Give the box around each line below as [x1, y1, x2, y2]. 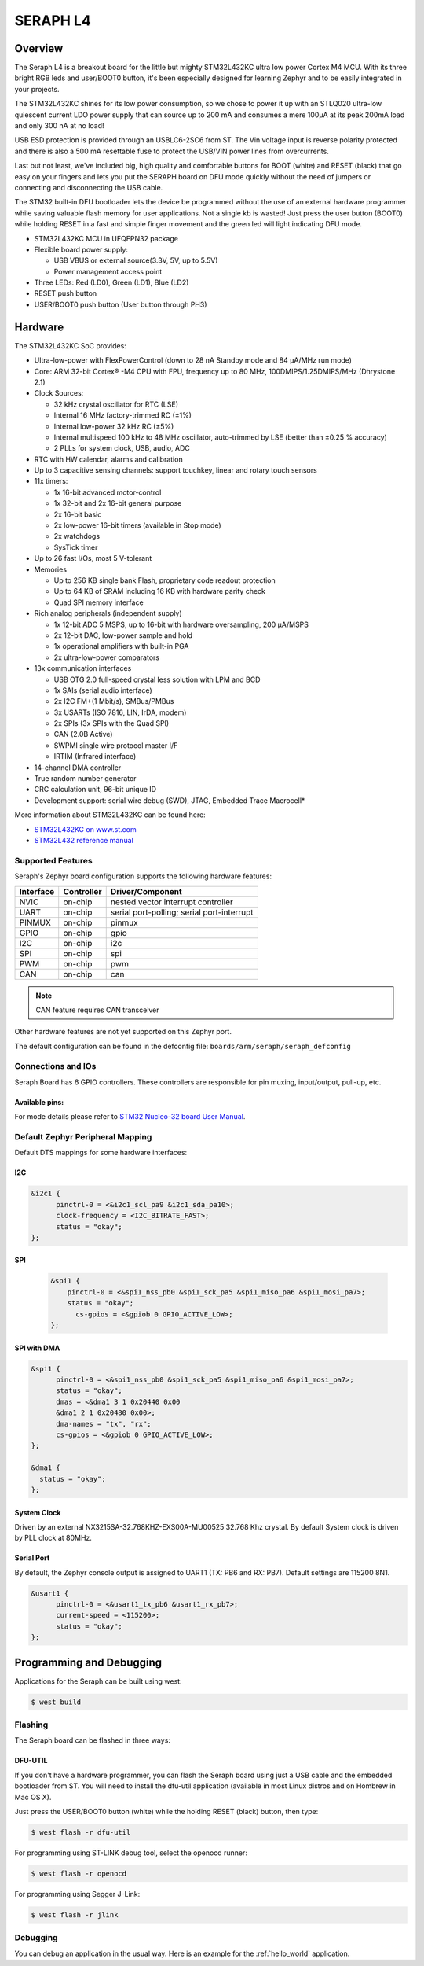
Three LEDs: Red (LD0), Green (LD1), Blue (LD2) [34, 278, 189, 287]
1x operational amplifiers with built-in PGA [53, 642, 189, 651]
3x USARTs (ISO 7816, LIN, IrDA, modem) [53, 708, 187, 717]
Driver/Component [110, 885, 182, 896]
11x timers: [34, 477, 68, 486]
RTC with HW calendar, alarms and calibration [34, 455, 184, 464]
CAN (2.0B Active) [53, 730, 113, 739]
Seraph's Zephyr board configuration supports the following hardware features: [14, 871, 272, 881]
